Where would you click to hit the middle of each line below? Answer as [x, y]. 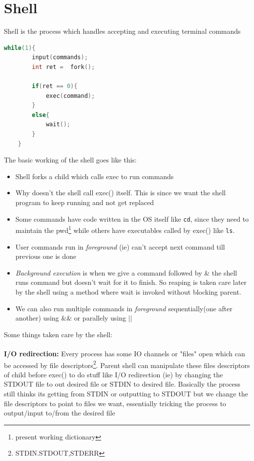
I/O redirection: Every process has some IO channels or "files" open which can [125, 353]
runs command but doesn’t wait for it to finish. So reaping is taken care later [131, 282]
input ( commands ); [60, 58]
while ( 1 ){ [20, 48]
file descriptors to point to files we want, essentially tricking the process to [115, 403]
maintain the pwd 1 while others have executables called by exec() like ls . [125, 229]
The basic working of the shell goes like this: [70, 160]
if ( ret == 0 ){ [55, 86]
